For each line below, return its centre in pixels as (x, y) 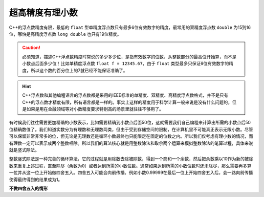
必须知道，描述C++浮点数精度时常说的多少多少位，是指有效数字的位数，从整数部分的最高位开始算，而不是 (129, 57)
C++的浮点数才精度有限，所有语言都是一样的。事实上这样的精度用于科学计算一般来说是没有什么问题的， (127, 102)
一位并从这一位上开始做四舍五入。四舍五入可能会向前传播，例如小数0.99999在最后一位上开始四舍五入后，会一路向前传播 (131, 173)
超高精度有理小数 (44, 13)
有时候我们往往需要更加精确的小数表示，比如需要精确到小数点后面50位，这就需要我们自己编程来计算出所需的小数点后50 (130, 123)
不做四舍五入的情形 (28, 188)
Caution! (31, 48)
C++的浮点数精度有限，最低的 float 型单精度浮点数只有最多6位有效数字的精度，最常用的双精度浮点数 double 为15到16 (130, 27)
